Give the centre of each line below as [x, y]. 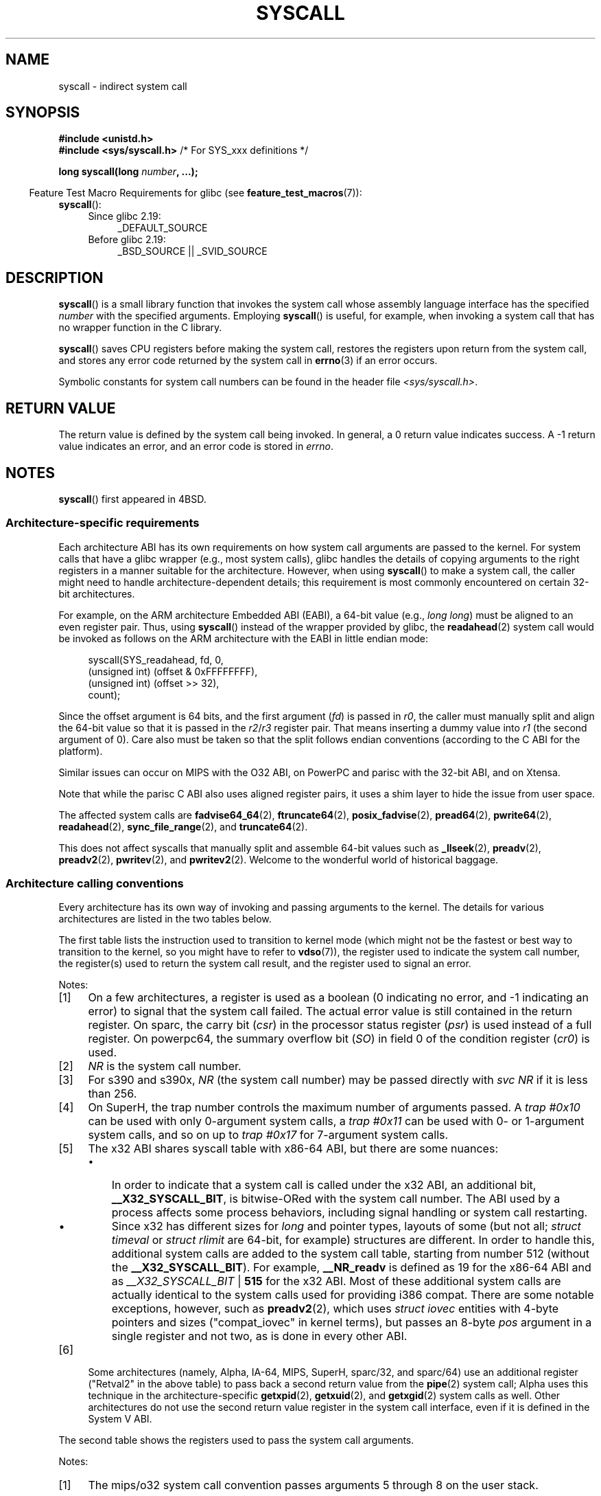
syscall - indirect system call [123, 86]
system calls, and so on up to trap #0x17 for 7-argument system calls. [268, 1135]
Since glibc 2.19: [125, 216]
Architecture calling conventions [95, 884]
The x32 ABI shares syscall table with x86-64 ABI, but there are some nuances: [293, 1149]
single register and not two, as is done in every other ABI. [259, 1336]
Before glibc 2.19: [127, 240]
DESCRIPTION [55, 277]
